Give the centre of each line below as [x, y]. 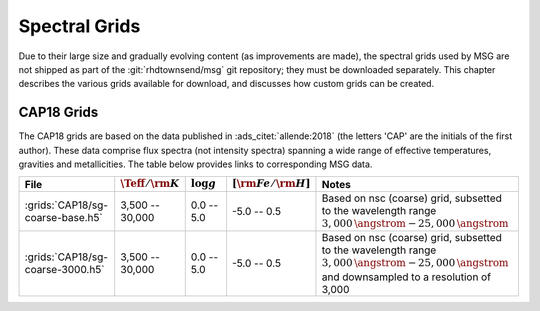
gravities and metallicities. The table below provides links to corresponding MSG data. [195, 164]
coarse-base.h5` [64, 217]
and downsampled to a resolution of [406, 277]
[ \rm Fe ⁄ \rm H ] [271, 183]
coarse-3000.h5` [64, 270]
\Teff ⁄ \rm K [150, 183]
